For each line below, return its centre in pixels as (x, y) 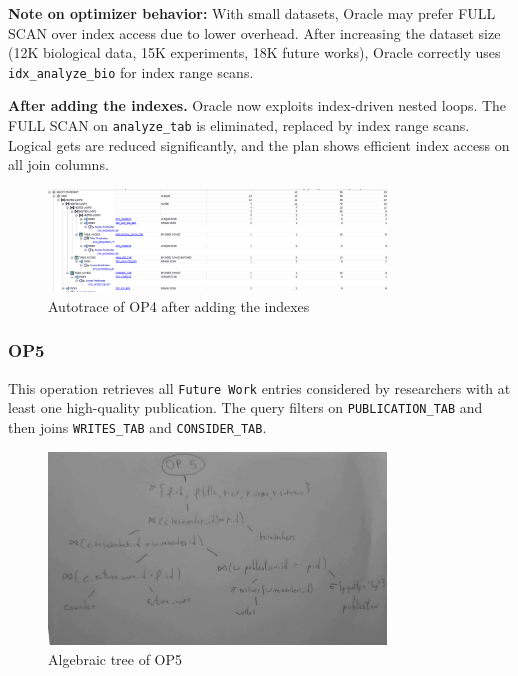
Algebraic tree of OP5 (115, 658)
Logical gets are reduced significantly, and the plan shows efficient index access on (259, 144)
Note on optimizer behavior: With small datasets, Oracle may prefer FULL (252, 13)
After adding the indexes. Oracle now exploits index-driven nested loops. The (257, 105)
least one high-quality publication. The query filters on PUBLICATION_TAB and (245, 407)
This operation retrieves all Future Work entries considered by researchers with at (259, 387)
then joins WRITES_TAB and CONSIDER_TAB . (137, 426)
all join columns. (58, 164)
